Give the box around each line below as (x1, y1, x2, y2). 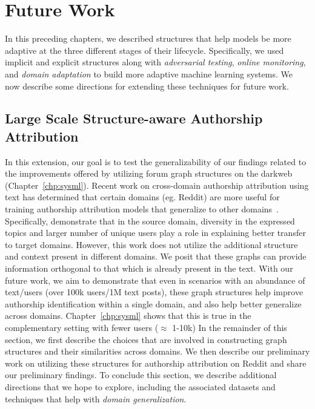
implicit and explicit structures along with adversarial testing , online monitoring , (5, 56, 306, 68)
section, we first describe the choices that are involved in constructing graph (5, 333, 287, 345)
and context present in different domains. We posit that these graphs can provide (5, 250, 307, 263)
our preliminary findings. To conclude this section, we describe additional (5, 368, 277, 381)
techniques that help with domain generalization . (5, 392, 187, 405)
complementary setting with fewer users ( (5, 321, 159, 333)
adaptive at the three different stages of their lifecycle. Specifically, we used (5, 44, 284, 56)
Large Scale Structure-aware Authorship (5, 109, 263, 128)
